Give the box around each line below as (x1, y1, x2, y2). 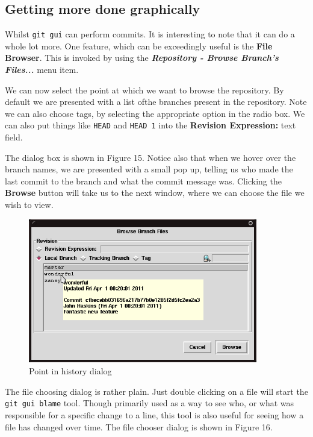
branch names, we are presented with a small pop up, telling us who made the (5, 163, 293, 175)
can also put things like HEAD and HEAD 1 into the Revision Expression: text (5, 119, 296, 131)
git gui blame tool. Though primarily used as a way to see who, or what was (5, 397, 294, 409)
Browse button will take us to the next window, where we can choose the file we (5, 186, 305, 199)
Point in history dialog (29, 365, 112, 377)
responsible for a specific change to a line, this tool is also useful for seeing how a (5, 408, 304, 421)
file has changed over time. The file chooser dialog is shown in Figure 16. (5, 420, 273, 433)
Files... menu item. (5, 63, 79, 76)
